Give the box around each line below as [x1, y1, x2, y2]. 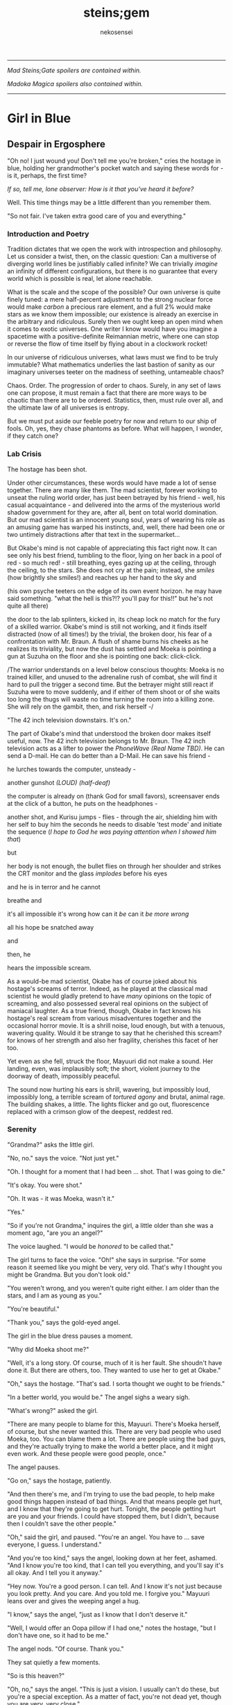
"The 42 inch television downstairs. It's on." [7, 716, 132, 724]
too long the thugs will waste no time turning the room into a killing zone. [7, 695, 215, 703]
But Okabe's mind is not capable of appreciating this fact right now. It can [7, 544, 217, 552]
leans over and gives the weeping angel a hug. [7, 1597, 141, 1605]
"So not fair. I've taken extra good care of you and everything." [7, 211, 187, 220]
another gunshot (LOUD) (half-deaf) [7, 778, 111, 786]
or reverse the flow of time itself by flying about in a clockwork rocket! [7, 339, 208, 348]
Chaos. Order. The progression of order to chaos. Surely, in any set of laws [7, 381, 221, 390]
